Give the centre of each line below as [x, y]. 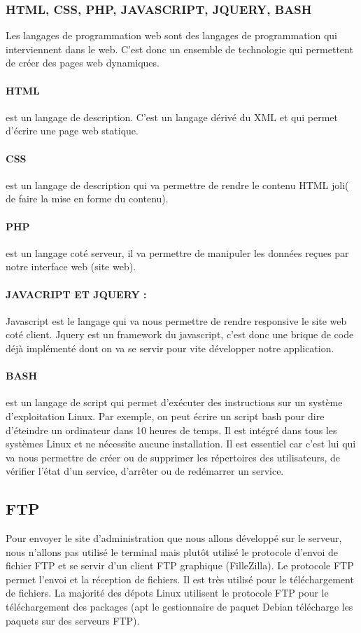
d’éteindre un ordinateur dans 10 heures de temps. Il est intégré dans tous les [171, 430]
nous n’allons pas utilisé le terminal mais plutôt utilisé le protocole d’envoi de [172, 551]
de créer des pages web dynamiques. [83, 63]
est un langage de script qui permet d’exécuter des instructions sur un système [174, 402]
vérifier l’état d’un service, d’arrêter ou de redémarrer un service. [145, 471]
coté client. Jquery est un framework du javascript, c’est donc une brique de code [180, 334]
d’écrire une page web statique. [72, 131]
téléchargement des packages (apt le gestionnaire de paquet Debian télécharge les [179, 607]
